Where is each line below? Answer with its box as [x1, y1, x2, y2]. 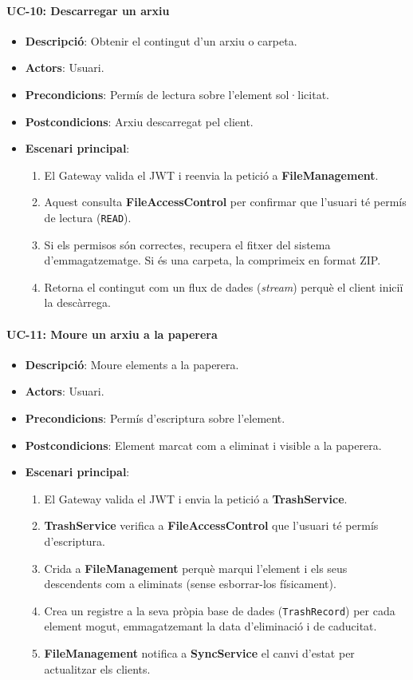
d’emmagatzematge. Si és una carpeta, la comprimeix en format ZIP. [44, 252, 381, 268]
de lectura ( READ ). [44, 209, 132, 225]
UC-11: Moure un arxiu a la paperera [6, 325, 218, 342]
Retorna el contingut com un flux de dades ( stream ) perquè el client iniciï [44, 278, 403, 295]
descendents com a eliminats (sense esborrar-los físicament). [44, 575, 336, 592]
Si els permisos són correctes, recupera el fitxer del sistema [44, 236, 331, 253]
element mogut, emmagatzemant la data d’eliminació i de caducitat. [44, 618, 377, 634]
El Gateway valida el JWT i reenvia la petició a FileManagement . [44, 166, 379, 183]
